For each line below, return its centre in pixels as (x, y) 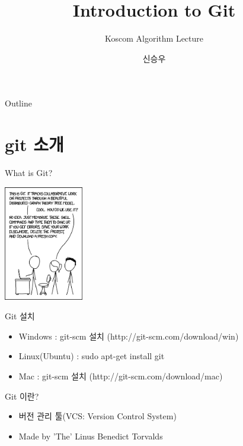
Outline (18, 103)
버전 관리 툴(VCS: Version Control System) (97, 416)
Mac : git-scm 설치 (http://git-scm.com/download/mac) (121, 376)
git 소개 (34, 144)
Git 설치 (20, 316)
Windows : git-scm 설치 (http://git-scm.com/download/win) (129, 336)
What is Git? (29, 173)
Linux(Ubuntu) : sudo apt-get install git (92, 356)
